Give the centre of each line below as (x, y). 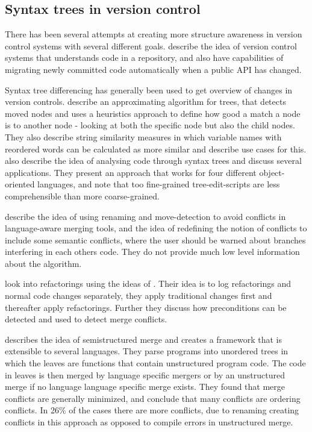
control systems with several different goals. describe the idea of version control (151, 45)
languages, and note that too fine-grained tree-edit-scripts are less (159, 184)
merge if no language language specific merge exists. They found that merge (145, 387)
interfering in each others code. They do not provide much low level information (152, 252)
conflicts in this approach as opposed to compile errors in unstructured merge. (149, 422)
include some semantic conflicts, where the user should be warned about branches (155, 239)
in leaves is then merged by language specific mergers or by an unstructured (145, 374)
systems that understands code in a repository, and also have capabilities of (144, 58)
